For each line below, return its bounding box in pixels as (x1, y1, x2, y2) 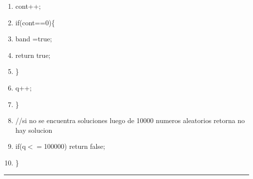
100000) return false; (44, 141, 105, 151)
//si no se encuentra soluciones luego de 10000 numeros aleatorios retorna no (15, 115, 245, 125)
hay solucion (15, 125, 53, 135)
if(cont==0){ (15, 17, 55, 27)
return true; (15, 50, 51, 60)
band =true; (15, 34, 52, 44)
